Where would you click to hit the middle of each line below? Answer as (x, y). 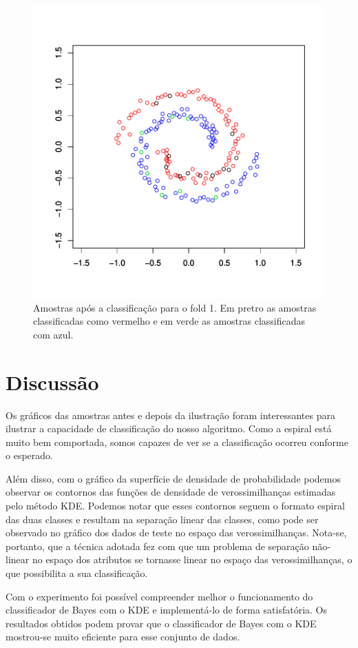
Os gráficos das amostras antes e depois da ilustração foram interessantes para (170, 415)
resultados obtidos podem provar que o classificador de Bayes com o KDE (161, 623)
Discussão (52, 382)
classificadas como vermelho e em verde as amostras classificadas (169, 321)
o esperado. (29, 455)
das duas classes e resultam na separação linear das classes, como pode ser (162, 519)
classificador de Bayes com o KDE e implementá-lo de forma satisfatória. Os (166, 610)
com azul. (53, 334)
